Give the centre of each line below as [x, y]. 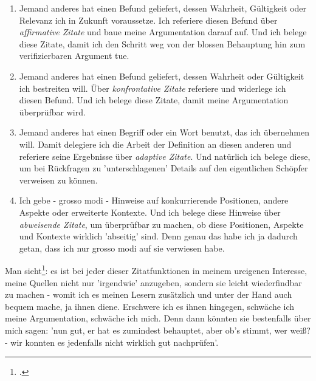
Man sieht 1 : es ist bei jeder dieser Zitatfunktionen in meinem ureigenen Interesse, [156, 269]
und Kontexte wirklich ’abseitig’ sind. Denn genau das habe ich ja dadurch [158, 236]
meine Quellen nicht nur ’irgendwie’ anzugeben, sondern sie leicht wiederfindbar [153, 282]
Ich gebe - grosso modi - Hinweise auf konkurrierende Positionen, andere [154, 200]
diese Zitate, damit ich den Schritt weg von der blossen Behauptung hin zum [162, 43]
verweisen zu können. [58, 180]
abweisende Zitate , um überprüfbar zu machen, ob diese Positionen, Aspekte [161, 224]
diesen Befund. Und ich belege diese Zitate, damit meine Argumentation [154, 100]
